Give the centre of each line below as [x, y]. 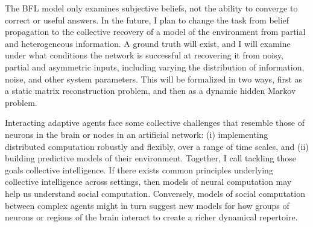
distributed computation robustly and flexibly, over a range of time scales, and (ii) [157, 146]
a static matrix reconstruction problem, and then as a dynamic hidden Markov [150, 91]
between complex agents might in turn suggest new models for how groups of [147, 205]
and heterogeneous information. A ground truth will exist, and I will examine [148, 43]
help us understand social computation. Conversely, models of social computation [155, 193]
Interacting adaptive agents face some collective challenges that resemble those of [155, 123]
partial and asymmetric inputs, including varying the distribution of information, [155, 67]
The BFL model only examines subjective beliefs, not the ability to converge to [151, 8]
